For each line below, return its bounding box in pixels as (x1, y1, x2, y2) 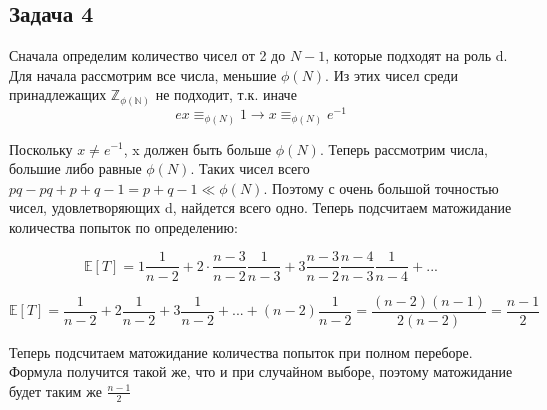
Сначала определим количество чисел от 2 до (9, 45, 286, 66)
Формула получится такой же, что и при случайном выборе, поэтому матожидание (9, 361, 513, 382)
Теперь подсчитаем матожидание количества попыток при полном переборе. (9, 341, 473, 362)
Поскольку (9, 138, 73, 159)
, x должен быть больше (123, 138, 272, 159)
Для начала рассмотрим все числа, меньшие (9, 64, 277, 85)
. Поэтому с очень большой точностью (263, 177, 499, 198)
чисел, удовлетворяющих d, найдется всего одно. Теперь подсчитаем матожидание (9, 197, 512, 218)
